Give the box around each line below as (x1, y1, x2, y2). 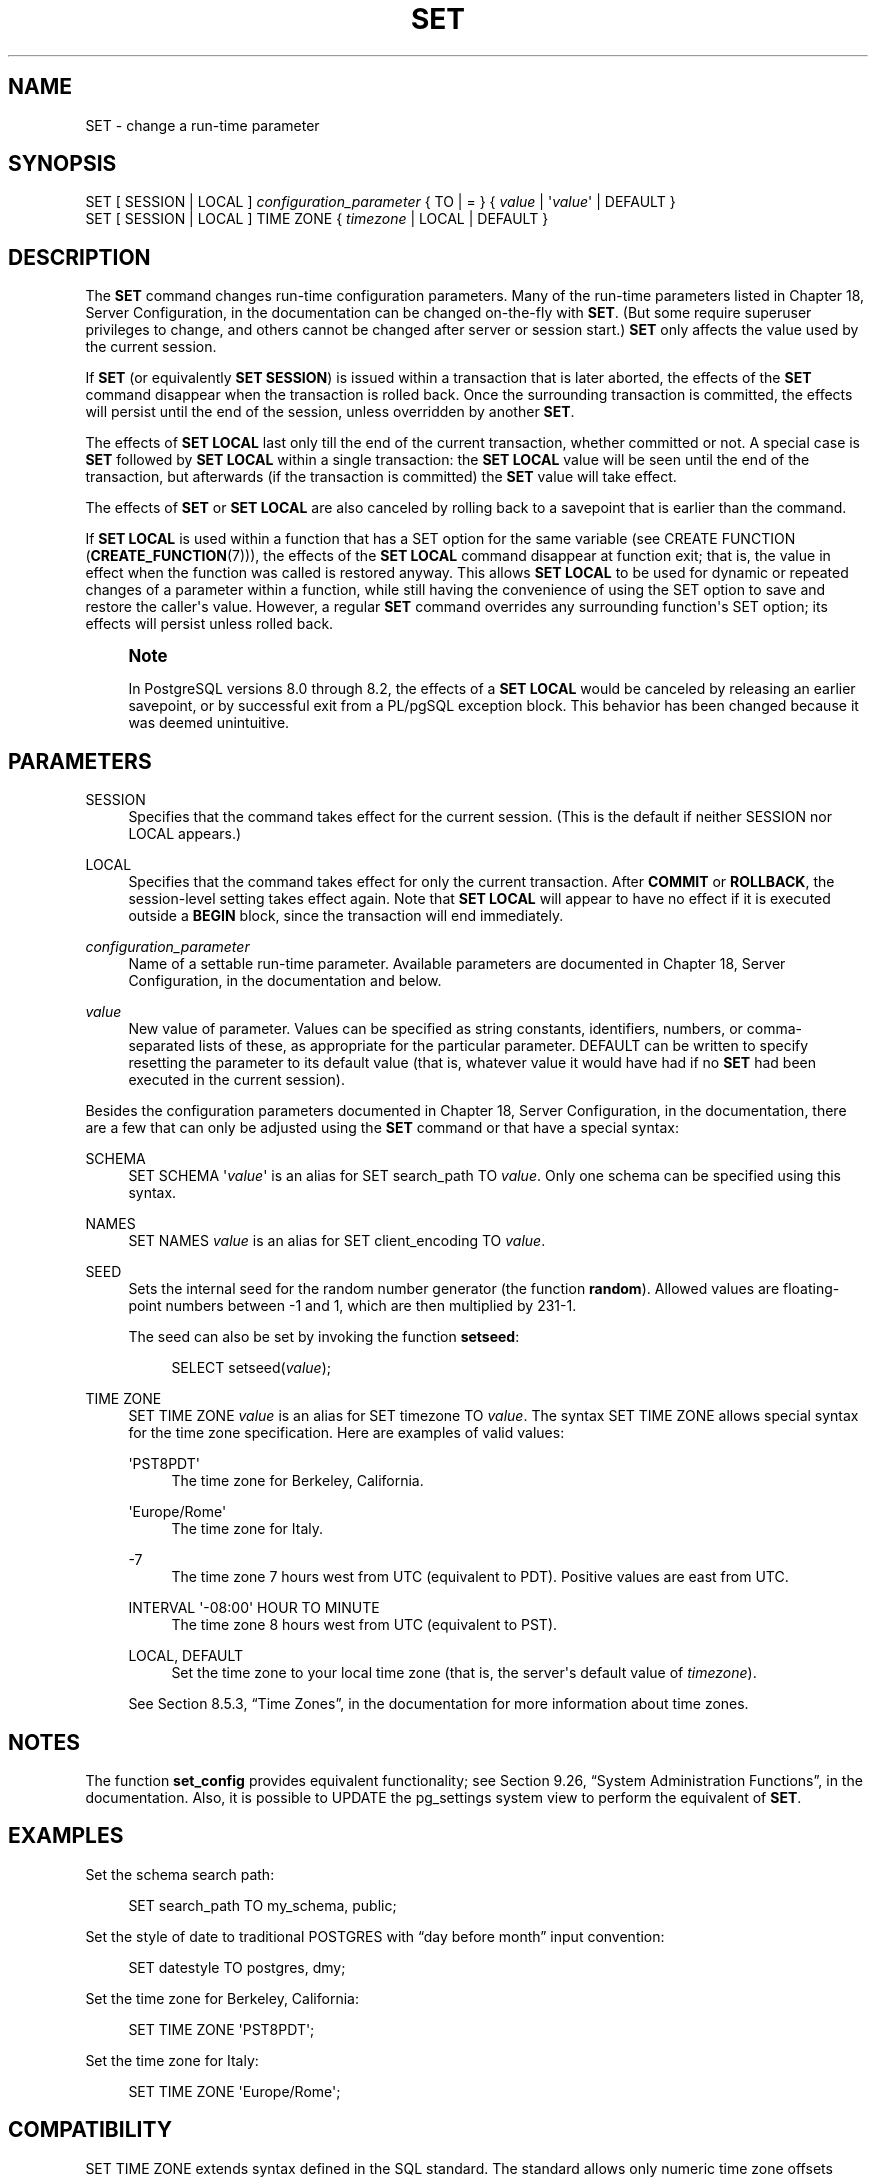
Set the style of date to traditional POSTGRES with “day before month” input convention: (85, 1927, 665, 1945)
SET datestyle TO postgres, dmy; (128, 1958, 346, 1976)
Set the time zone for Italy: (85, 2051, 259, 2069)
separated (128, 1037, 195, 1055)
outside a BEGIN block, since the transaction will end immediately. (128, 907, 564, 925)
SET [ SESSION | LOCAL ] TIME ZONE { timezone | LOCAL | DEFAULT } (85, 210, 549, 228)
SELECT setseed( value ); (171, 1359, 331, 1377)
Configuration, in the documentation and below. (128, 972, 442, 990)
